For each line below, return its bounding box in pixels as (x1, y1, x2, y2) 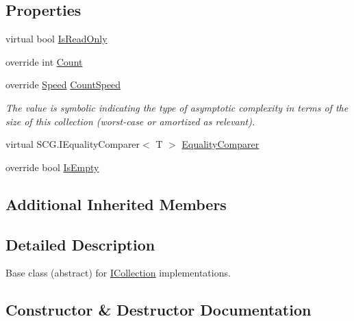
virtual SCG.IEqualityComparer (5, 137, 140, 151)
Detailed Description (5, 233, 155, 255)
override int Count (5, 54, 83, 68)
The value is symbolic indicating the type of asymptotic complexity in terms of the (5, 100, 349, 114)
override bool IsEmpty (5, 159, 99, 174)
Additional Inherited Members (5, 193, 227, 214)
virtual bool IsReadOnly (5, 31, 108, 46)
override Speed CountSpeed (5, 77, 121, 92)
